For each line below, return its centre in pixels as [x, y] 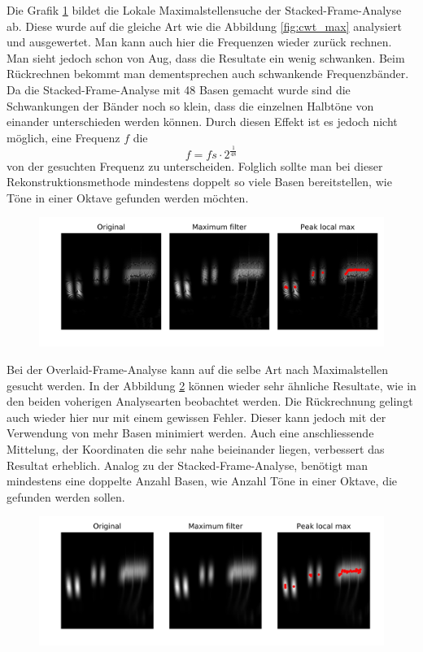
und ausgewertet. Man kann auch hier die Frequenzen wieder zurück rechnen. [199, 42]
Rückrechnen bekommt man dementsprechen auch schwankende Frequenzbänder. [208, 74]
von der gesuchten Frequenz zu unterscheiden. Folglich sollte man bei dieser [195, 165]
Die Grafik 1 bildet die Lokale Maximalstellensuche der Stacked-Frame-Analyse [204, 10]
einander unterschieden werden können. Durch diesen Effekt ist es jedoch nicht [202, 122]
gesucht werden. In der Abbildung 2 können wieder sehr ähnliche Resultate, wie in [211, 385]
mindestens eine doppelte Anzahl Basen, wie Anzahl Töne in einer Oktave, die [202, 481]
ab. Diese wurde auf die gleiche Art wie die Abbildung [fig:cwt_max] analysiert [204, 26]
